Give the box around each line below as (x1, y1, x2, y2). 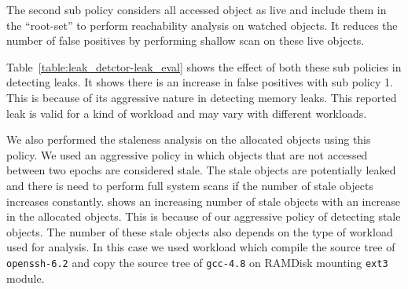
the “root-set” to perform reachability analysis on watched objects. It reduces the (6, 16, 398, 33)
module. (6, 269, 45, 286)
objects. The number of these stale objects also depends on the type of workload (6, 223, 393, 240)
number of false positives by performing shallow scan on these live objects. (6, 32, 365, 49)
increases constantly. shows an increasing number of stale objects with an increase (6, 192, 400, 209)
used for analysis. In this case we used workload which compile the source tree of (6, 239, 395, 255)
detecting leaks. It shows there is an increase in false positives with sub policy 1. (6, 74, 393, 90)
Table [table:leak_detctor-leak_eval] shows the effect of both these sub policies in (6, 58, 402, 75)
